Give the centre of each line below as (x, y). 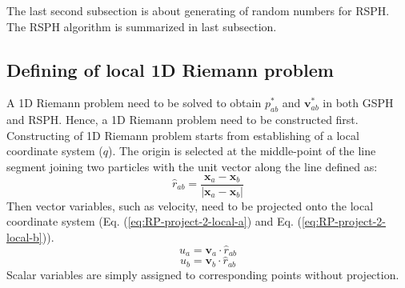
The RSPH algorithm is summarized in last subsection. (142, 26)
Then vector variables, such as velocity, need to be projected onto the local (190, 205)
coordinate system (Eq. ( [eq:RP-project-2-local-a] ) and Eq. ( (154, 221)
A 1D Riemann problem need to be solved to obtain (134, 103)
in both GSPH (358, 103)
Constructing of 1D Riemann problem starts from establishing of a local (183, 135)
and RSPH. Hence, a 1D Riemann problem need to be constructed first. (182, 120)
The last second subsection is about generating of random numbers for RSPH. (198, 10)
